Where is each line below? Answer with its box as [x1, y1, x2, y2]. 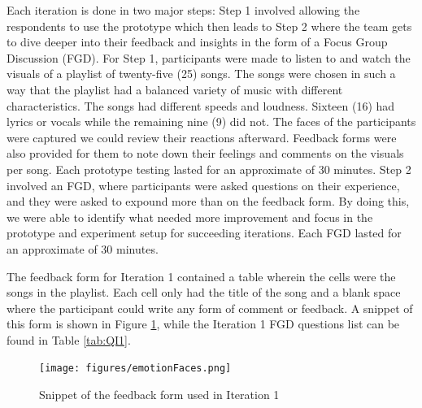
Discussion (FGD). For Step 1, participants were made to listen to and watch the [7, 49, 411, 66]
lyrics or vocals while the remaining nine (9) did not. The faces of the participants [7, 113, 416, 130]
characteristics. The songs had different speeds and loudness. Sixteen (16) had [7, 97, 395, 114]
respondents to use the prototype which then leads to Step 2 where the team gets [7, 17, 412, 34]
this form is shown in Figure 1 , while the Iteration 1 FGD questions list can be [7, 315, 400, 332]
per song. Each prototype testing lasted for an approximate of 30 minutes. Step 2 [7, 160, 411, 177]
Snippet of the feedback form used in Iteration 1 [39, 386, 280, 403]
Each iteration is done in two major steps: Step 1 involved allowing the [7, 2, 360, 18]
